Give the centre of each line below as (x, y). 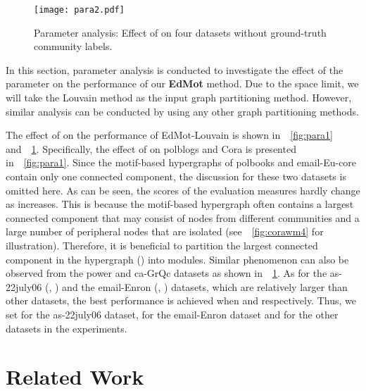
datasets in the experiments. (67, 328)
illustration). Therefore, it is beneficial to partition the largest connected (162, 245)
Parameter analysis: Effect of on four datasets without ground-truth (180, 32)
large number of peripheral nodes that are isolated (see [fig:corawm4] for (165, 231)
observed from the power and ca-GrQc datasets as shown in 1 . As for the (166, 273)
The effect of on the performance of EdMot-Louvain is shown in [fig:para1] (170, 135)
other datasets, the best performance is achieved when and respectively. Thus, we (181, 300)
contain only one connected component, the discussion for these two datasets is (176, 176)
